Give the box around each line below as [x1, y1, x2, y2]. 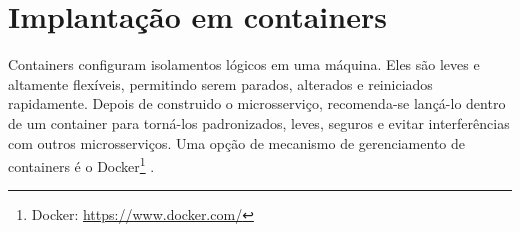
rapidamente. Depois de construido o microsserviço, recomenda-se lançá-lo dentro [8, 93, 506, 114]
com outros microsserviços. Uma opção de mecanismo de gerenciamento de [8, 132, 466, 153]
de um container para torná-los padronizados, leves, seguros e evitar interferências [8, 112, 510, 133]
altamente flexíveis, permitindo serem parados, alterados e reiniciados [8, 73, 433, 94]
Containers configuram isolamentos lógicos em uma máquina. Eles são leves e [8, 54, 480, 75]
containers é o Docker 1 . [8, 153, 155, 176]
